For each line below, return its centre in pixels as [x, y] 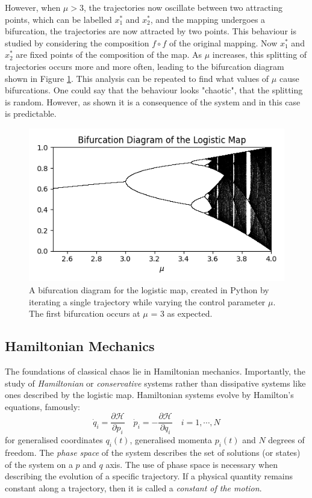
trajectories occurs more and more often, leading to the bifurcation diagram [145, 66]
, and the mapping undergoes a [208, 19]
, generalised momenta [171, 440]
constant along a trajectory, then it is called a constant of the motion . [133, 487]
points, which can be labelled [58, 19]
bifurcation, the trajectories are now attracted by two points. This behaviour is [151, 31]
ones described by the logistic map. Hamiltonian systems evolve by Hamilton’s [149, 395]
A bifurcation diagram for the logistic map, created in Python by [149, 289]
